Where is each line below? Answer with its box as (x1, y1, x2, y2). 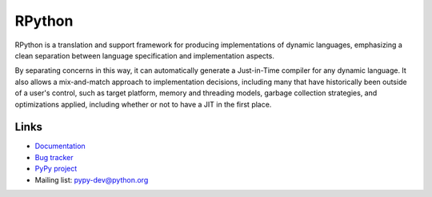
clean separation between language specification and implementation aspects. (14, 50, 275, 60)
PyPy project (34, 164, 78, 174)
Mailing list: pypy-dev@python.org (34, 175, 149, 184)
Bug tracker (34, 152, 74, 162)
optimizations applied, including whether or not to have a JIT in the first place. (14, 99, 272, 109)
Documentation (34, 141, 86, 151)
